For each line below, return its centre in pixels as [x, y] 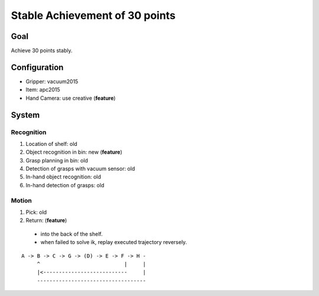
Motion [21, 200]
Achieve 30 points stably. [42, 51]
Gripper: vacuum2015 [52, 81]
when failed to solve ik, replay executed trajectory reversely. [114, 242]
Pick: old [36, 212]
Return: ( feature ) [46, 220]
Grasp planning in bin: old [57, 160]
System [25, 115]
